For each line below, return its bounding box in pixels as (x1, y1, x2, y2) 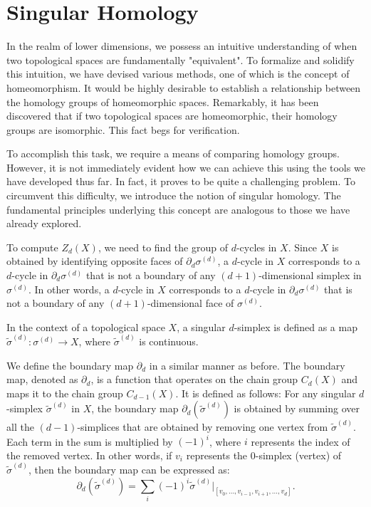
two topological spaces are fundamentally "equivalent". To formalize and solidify (6, 52, 355, 67)
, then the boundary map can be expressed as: (28, 462, 230, 477)
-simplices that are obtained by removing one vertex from (77, 419, 328, 434)
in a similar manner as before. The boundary (149, 357, 345, 372)
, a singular (177, 319, 226, 334)
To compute (6, 239, 58, 254)
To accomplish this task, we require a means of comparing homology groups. (6, 146, 340, 161)
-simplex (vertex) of (255, 447, 342, 462)
